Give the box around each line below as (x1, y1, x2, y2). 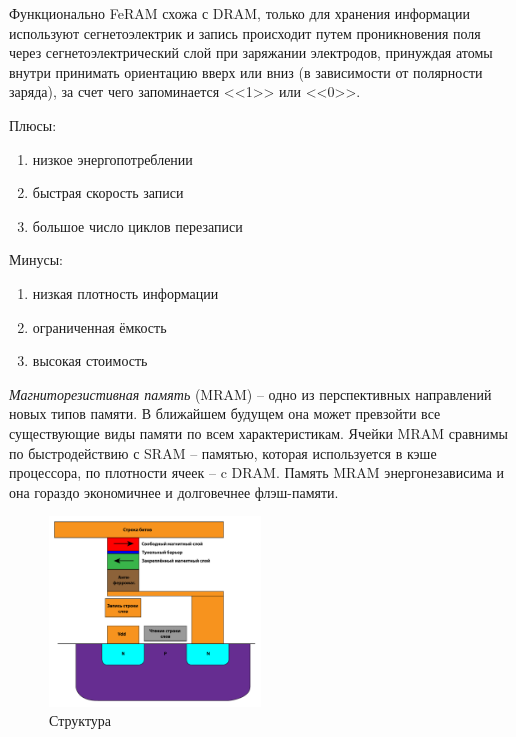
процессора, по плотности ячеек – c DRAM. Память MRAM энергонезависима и (9, 462, 505, 483)
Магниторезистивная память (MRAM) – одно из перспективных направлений (9, 383, 492, 404)
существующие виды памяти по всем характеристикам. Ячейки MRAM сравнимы (9, 422, 509, 443)
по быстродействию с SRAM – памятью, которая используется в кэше (9, 442, 437, 463)
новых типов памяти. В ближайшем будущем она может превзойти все (9, 403, 441, 424)
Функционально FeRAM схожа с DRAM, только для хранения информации (9, 3, 471, 23)
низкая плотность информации (32, 282, 219, 303)
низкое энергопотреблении (32, 148, 193, 169)
